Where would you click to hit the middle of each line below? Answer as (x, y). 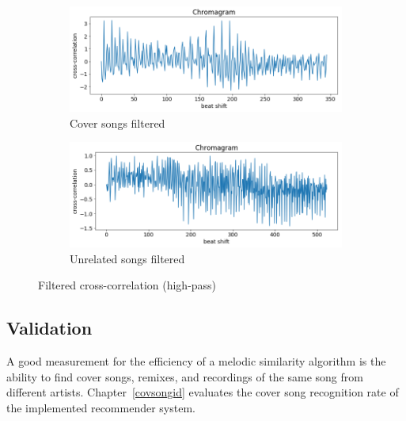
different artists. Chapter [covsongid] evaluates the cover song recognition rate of (203, 392)
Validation (49, 328)
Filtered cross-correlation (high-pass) (127, 285)
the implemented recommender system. (101, 407)
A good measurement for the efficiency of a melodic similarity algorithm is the (196, 360)
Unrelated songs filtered (127, 258)
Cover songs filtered (118, 122)
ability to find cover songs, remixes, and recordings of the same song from (185, 376)
